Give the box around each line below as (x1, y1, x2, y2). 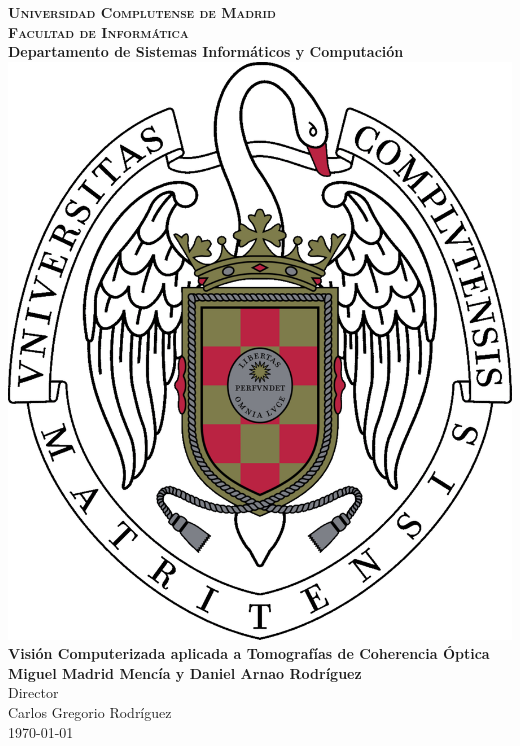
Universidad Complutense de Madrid (8, 2, 276, 22)
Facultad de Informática (8, 21, 189, 42)
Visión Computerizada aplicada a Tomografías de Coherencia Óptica (8, 643, 490, 664)
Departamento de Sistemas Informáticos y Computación (8, 41, 404, 62)
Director (8, 682, 59, 703)
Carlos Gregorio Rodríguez (8, 702, 172, 723)
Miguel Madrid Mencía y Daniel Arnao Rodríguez (8, 662, 362, 683)
